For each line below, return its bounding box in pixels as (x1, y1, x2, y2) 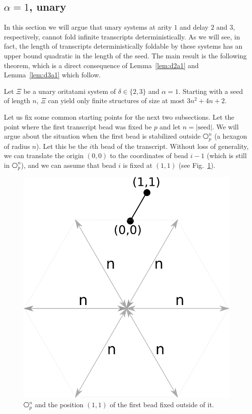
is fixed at (123, 160, 153, 170)
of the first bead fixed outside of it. (109, 399, 214, 410)
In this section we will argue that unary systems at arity (4, 22, 172, 32)
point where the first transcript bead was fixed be (4, 121, 152, 131)
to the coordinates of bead (109, 150, 188, 161)
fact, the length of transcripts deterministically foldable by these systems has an (4, 41, 243, 51)
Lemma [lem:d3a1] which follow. (4, 70, 101, 80)
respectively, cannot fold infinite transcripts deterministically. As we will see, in (4, 31, 240, 41)
